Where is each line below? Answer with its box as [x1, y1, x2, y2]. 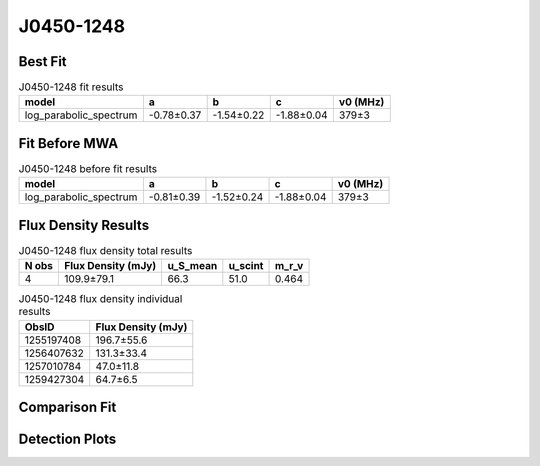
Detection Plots [18, 431, 117, 448]
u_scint [228, 259, 264, 273]
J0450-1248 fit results [18, 80, 124, 94]
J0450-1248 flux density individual [18, 292, 183, 306]
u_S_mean [167, 259, 218, 273]
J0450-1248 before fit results [18, 162, 158, 176]
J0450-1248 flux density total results [18, 244, 193, 258]
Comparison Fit [18, 399, 117, 416]
